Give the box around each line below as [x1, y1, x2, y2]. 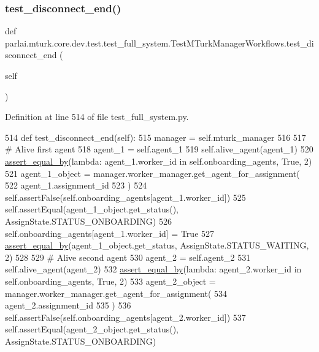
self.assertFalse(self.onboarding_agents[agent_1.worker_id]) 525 [5, 190, 246, 203]
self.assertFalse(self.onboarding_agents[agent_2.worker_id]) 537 [5, 310, 246, 323]
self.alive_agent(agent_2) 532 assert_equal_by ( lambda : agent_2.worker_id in [5, 263, 302, 275]
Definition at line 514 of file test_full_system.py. [5, 110, 189, 123]
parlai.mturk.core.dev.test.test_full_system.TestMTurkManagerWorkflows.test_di [5, 36, 314, 49]
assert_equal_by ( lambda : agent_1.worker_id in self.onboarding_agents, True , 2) [5, 154, 312, 167]
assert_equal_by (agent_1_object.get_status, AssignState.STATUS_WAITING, [5, 239, 309, 252]
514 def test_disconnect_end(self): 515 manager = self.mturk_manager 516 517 [5, 130, 306, 143]
